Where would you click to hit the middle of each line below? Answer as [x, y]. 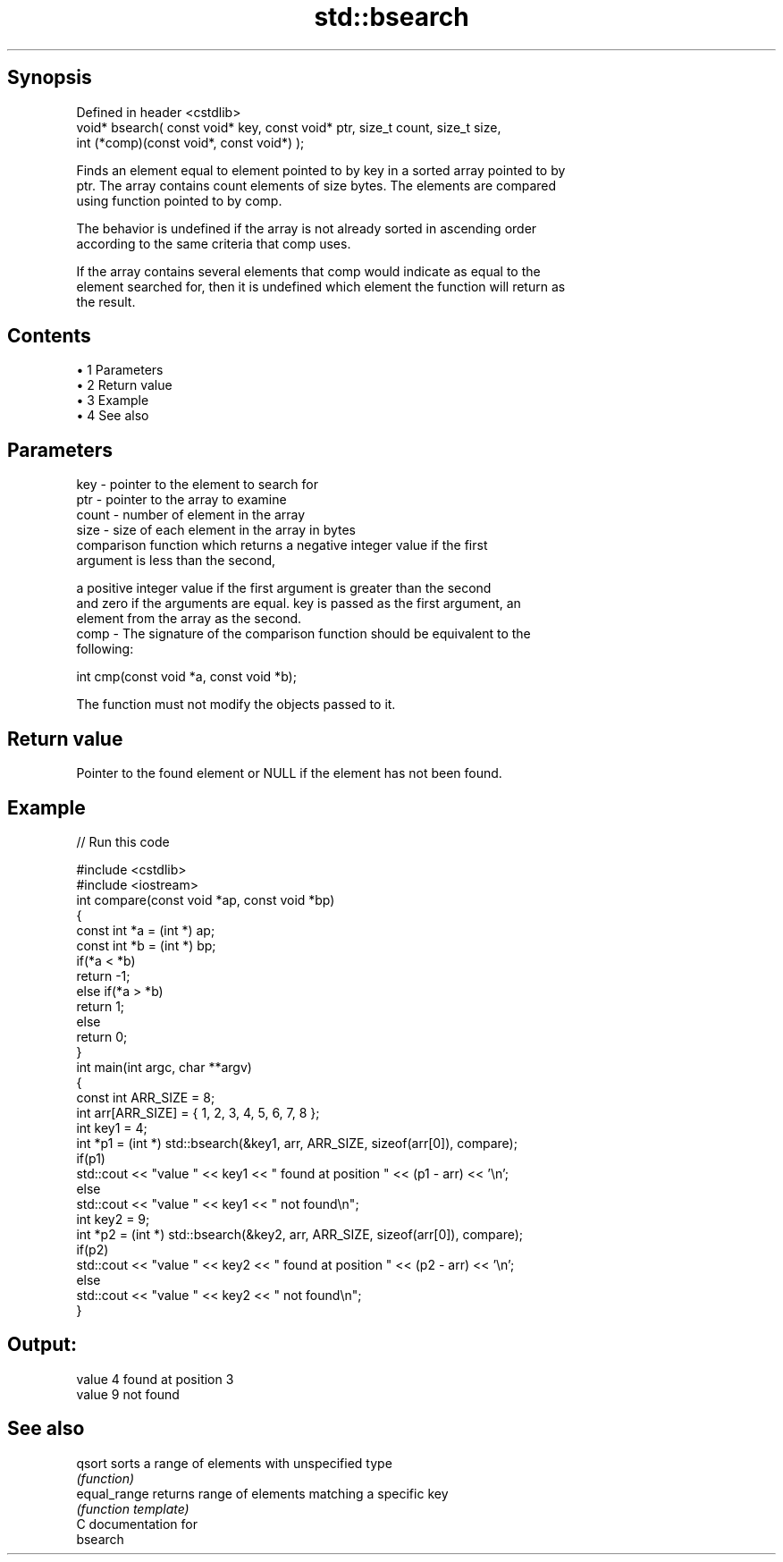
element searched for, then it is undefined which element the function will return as [321, 286]
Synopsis [50, 78]
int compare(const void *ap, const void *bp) [206, 899]
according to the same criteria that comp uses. [214, 243]
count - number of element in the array [191, 515]
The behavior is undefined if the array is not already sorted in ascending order [307, 228]
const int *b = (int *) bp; [146, 945]
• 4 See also [113, 416]
